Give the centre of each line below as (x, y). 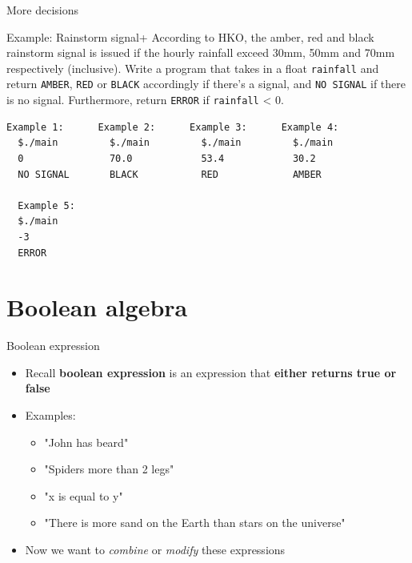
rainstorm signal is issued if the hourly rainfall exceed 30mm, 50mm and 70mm (201, 52)
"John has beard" (86, 442)
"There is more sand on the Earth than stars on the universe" (195, 523)
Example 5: (46, 205)
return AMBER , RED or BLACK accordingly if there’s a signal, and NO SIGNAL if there (206, 84)
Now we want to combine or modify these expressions (155, 549)
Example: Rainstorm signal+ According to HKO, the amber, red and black (190, 36)
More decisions (43, 10)
